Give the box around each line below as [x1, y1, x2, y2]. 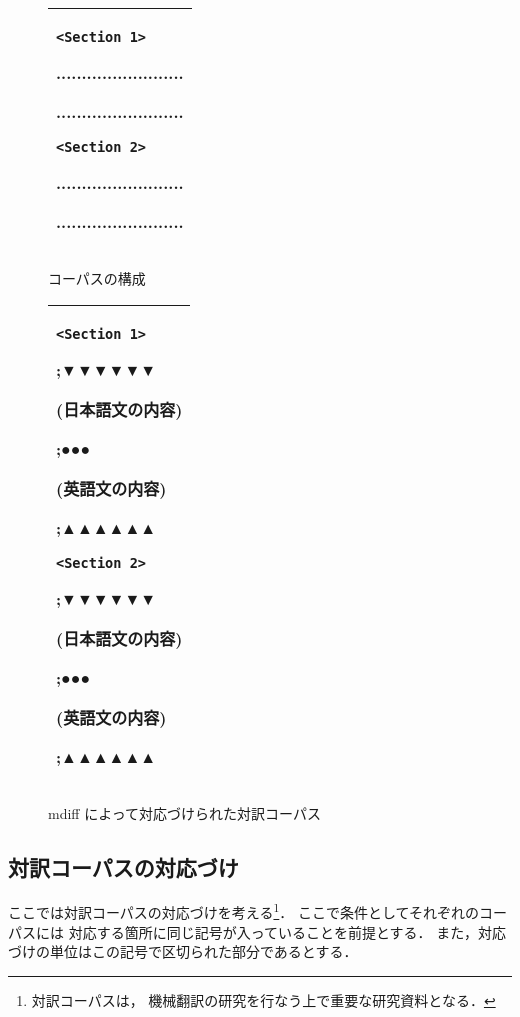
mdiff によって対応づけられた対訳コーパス [48, 802, 321, 823]
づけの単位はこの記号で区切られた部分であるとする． [8, 941, 358, 962]
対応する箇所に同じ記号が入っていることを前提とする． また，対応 [68, 921, 506, 942]
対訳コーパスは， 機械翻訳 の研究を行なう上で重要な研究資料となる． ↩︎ [31, 989, 496, 1010]
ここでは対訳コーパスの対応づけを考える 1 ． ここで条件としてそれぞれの [8, 899, 480, 923]
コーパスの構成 [48, 268, 146, 288]
